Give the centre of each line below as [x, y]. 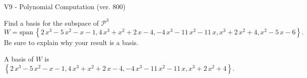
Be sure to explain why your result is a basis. [71, 42]
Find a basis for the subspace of [51, 23]
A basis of [19, 58]
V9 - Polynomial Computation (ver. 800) [65, 6]
